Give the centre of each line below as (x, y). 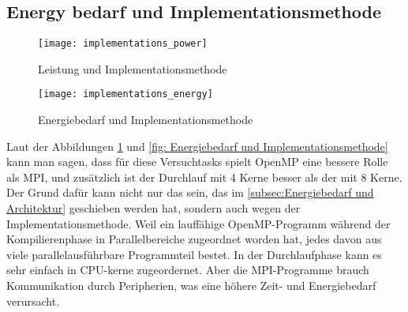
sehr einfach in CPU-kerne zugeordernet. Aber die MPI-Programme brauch (188, 270)
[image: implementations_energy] (125, 94)
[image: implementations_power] (123, 44)
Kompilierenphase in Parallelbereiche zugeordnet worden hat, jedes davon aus (194, 239)
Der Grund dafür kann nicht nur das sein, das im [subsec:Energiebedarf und (190, 192)
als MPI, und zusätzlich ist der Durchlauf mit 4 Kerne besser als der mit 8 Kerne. (204, 177)
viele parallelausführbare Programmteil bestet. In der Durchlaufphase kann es (194, 254)
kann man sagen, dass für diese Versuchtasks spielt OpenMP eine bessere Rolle (197, 162)
